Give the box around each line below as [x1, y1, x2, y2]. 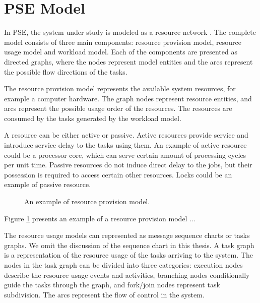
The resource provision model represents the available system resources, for [4, 83, 236, 94]
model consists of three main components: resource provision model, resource [4, 36, 241, 47]
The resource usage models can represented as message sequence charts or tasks [4, 230, 250, 240]
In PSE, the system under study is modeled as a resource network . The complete [4, 27, 256, 37]
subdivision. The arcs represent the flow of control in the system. [4, 289, 205, 299]
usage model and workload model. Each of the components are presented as [4, 46, 237, 57]
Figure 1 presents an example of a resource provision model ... [4, 213, 196, 223]
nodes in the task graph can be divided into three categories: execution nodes [4, 260, 243, 270]
